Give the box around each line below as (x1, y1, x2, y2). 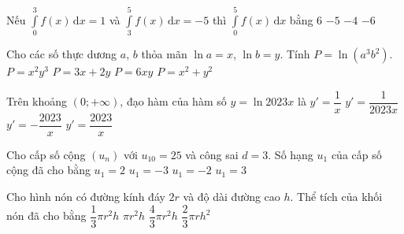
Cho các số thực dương (6, 46, 117, 62)
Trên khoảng (6, 93, 68, 110)
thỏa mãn (141, 46, 187, 62)
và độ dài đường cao (183, 188, 280, 205)
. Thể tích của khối (290, 188, 383, 205)
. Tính (280, 46, 310, 62)
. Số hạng (268, 146, 313, 162)
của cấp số (331, 146, 382, 162)
